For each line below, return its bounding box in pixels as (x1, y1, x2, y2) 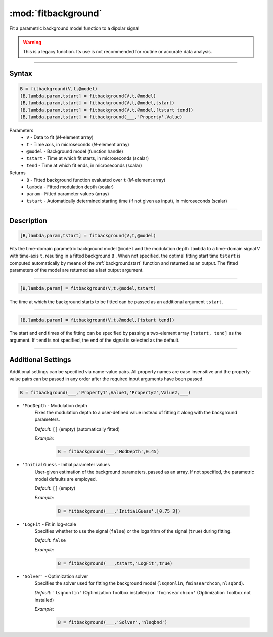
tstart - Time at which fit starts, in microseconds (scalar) (26, 155, 149, 161)
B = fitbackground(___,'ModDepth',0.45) (58, 449, 159, 455)
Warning (23, 39, 41, 45)
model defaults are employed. (34, 476, 97, 482)
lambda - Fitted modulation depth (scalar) (26, 184, 114, 190)
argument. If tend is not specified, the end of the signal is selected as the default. (9, 337, 180, 344)
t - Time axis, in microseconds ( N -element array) (26, 141, 129, 147)
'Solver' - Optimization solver (22, 573, 88, 579)
